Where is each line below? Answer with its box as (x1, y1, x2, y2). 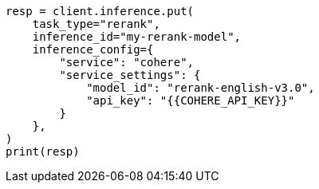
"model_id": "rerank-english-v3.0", (86, 81, 315, 94)
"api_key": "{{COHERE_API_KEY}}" (86, 94, 295, 107)
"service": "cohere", (59, 56, 195, 69)
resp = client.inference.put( (6, 5, 195, 18)
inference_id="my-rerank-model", (32, 30, 242, 43)
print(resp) (6, 145, 80, 158)
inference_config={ (32, 43, 154, 56)
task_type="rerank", (32, 18, 160, 30)
